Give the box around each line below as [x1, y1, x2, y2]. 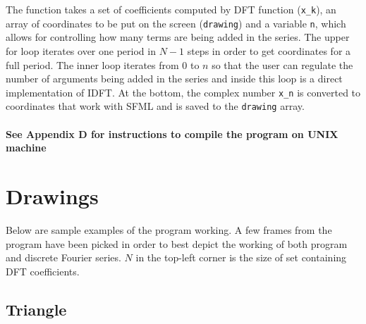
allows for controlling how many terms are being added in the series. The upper [6, 30, 350, 44]
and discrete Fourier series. [6, 250, 121, 265]
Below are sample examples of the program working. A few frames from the [6, 222, 332, 237]
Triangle [6, 298, 67, 320]
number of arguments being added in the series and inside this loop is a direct [6, 71, 343, 86]
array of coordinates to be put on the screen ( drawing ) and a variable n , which [6, 15, 346, 30]
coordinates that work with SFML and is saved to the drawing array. [6, 99, 305, 113]
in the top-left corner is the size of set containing [135, 250, 347, 265]
